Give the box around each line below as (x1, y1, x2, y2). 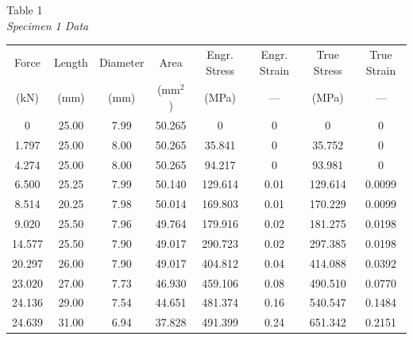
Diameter (98, 53, 145, 70)
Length (53, 53, 88, 70)
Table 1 (6, 2, 43, 17)
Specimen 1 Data (6, 17, 89, 33)
